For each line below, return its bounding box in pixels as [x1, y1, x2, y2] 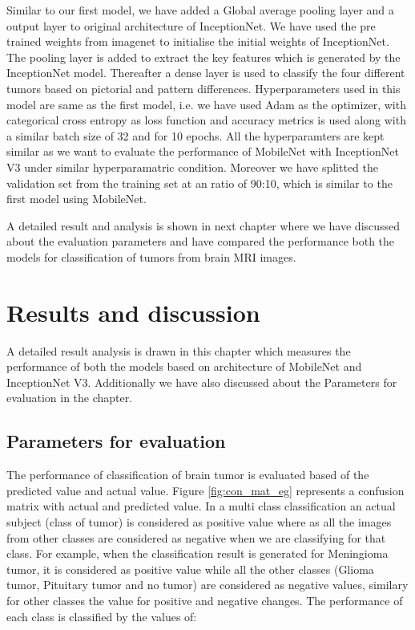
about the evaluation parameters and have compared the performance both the [6, 233, 395, 250]
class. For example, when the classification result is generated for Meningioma [6, 545, 389, 562]
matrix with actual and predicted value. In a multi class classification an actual [6, 498, 396, 514]
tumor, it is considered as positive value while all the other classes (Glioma [6, 560, 374, 577]
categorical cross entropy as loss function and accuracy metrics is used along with [6, 112, 406, 128]
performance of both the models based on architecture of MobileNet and [6, 358, 362, 375]
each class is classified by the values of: [6, 608, 197, 624]
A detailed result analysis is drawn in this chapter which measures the [6, 342, 351, 359]
